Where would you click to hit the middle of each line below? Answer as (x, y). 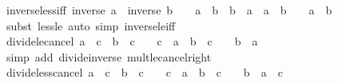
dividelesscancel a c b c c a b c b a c (144, 72)
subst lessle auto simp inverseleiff (91, 25)
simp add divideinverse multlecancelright (109, 56)
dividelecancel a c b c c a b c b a (132, 41)
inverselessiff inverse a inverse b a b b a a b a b (169, 10)
